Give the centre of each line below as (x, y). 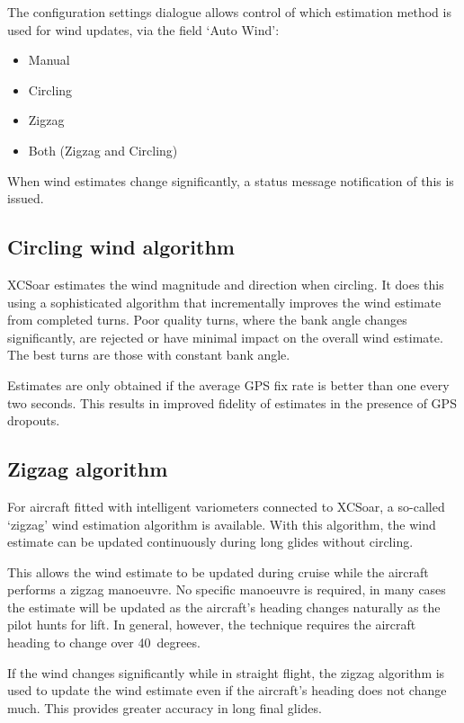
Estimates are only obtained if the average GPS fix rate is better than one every (228, 384)
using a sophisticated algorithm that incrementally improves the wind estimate (224, 302)
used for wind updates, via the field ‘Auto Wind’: (143, 29)
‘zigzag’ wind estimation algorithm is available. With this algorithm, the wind (222, 524)
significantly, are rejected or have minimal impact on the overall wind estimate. (225, 337)
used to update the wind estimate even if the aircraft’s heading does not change (227, 690)
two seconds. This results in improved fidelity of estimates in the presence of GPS (232, 402)
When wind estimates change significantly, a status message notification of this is (231, 180)
